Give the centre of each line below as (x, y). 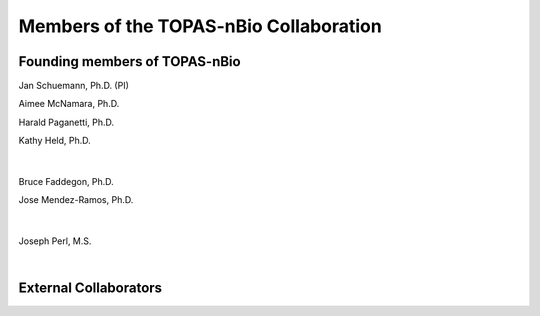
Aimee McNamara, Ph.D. (69, 104)
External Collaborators (90, 288)
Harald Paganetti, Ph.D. (66, 122)
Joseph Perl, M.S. (55, 241)
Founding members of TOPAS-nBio (129, 61)
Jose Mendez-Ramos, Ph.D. (76, 200)
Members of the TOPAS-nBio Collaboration (200, 26)
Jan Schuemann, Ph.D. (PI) (74, 86)
